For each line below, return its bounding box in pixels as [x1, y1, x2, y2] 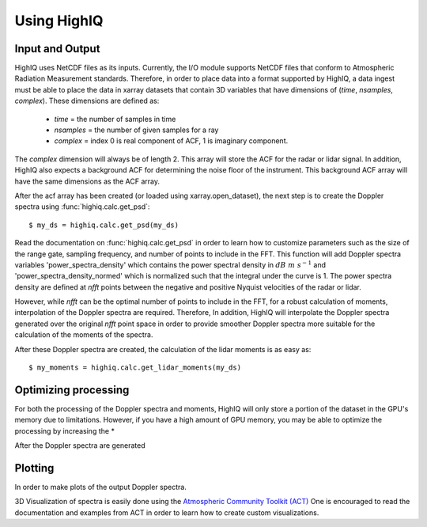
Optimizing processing [14, 383, 130, 396]
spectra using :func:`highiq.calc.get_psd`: [14, 202, 150, 211]
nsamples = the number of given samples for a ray [54, 125, 219, 135]
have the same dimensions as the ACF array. [14, 176, 160, 186]
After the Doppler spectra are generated [14, 441, 145, 450]
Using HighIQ [14, 12, 104, 29]
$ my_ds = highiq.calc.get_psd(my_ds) [28, 220, 179, 229]
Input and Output [14, 42, 100, 55]
